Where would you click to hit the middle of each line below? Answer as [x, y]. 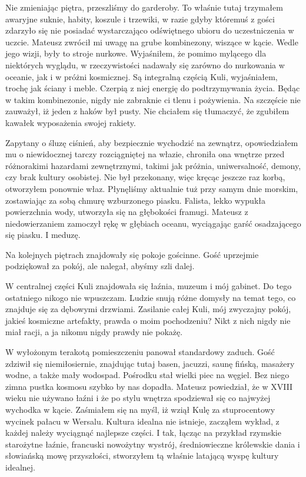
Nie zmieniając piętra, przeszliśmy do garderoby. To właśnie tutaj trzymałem [144, 7]
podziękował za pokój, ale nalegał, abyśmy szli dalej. [100, 266]
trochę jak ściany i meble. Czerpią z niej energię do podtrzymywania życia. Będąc [153, 88]
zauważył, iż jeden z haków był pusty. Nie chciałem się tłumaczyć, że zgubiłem [147, 111]
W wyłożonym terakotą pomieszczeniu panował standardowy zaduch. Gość [140, 352]
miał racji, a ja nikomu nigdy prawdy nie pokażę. [94, 332]
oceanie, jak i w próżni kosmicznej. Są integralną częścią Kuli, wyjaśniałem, [142, 76]
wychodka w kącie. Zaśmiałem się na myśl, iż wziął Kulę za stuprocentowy [140, 409]
